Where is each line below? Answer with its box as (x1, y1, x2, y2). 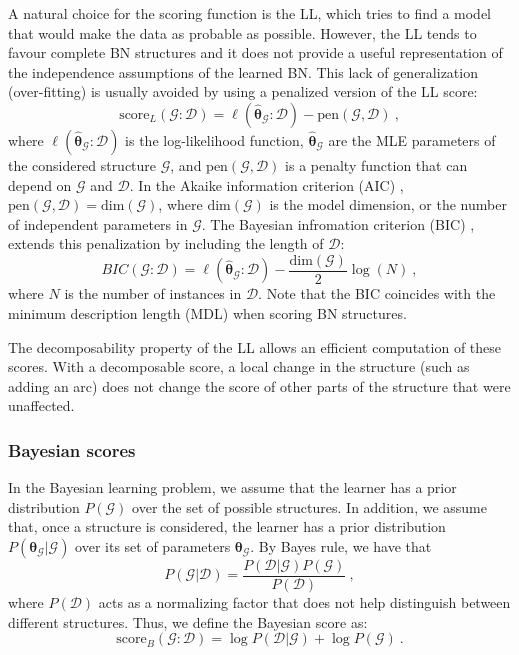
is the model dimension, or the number (269, 194, 507, 215)
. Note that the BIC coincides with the (258, 283, 496, 304)
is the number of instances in (64, 283, 242, 304)
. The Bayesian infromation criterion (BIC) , (201, 213, 475, 234)
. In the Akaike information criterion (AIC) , (129, 174, 404, 195)
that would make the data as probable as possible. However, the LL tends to (8, 22, 477, 43)
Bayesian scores (8, 437, 136, 462)
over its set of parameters (75, 535, 231, 556)
